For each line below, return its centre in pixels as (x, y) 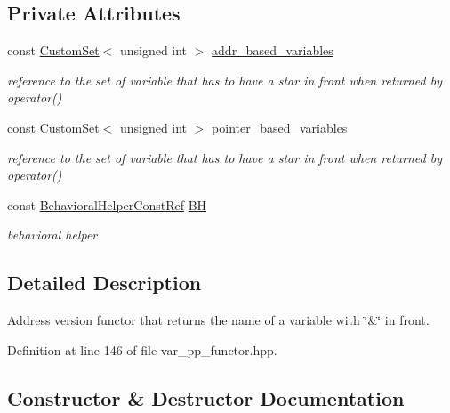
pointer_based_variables (280, 127)
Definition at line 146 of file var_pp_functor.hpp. (142, 349)
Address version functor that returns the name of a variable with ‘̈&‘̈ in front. (218, 320)
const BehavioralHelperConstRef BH (107, 204)
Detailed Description (104, 283)
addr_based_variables (273, 50)
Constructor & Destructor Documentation (206, 397)
